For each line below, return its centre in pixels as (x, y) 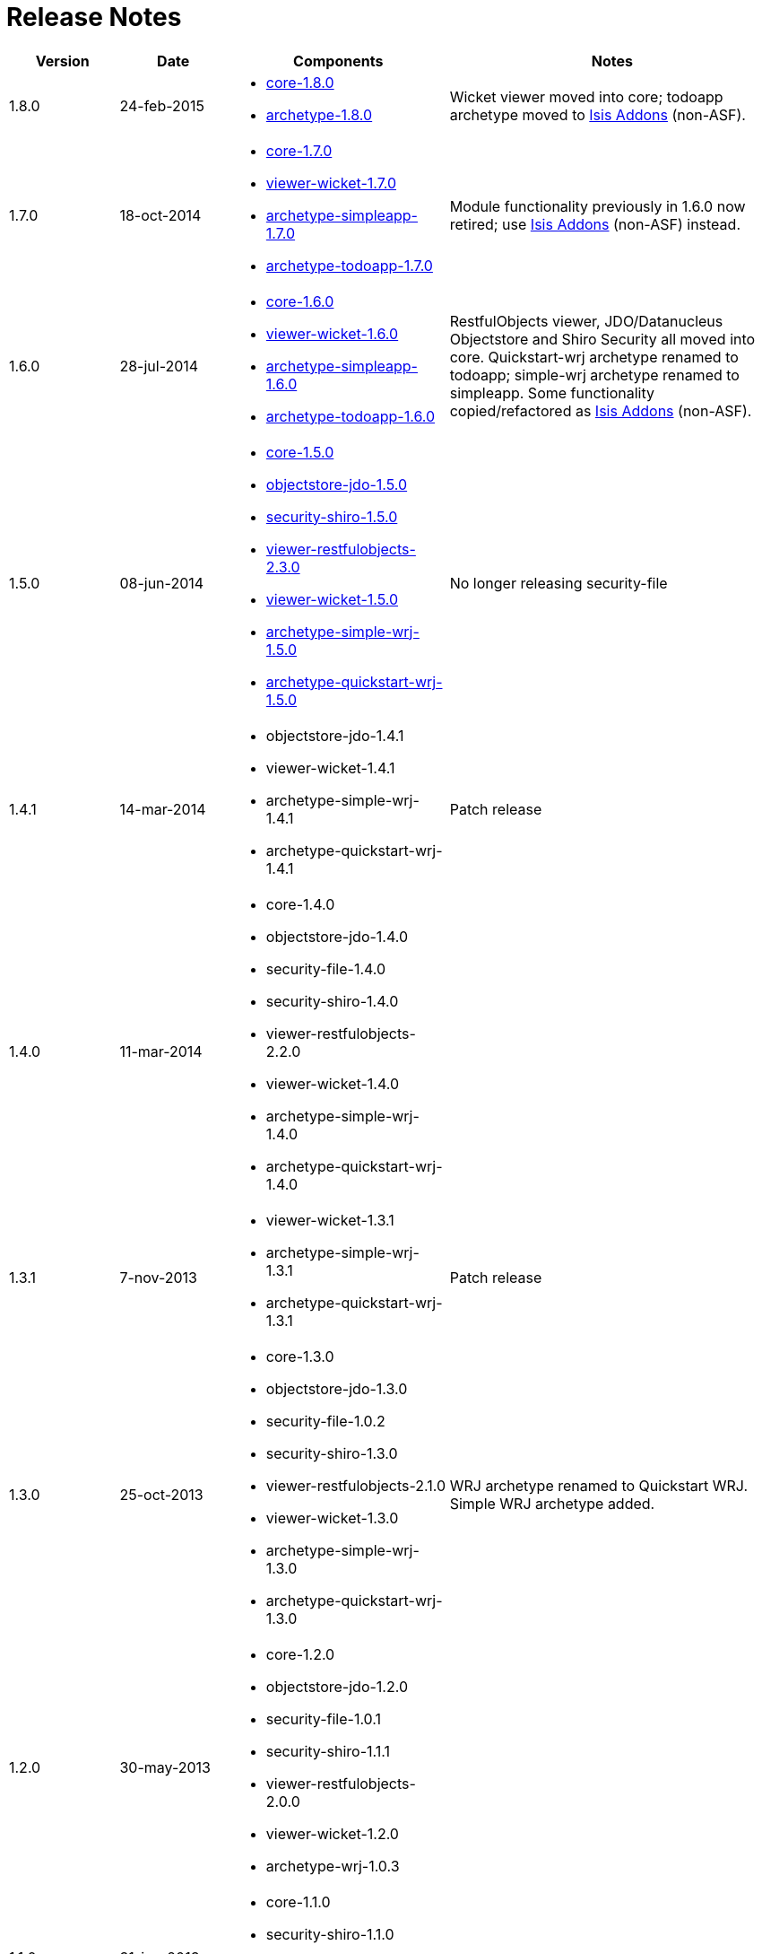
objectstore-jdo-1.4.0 (337, 936)
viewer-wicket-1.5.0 (332, 599)
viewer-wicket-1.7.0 (331, 183)
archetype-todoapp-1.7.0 (349, 265)
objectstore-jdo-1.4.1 (335, 735)
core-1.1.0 (298, 1902)
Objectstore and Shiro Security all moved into (602, 339)
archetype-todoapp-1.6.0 (351, 416)
